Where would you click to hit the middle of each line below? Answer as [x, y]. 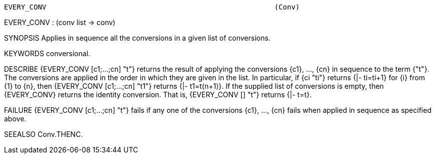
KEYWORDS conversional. [47, 53]
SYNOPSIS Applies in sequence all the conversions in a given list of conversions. [137, 38]
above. [15, 119]
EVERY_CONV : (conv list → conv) [60, 22]
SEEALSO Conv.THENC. [44, 134]
